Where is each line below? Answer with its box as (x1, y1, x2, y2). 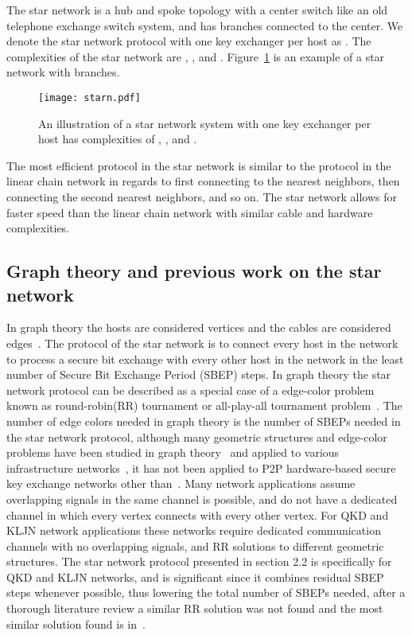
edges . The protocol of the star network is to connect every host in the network (6, 334, 398, 351)
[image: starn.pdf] (38, 92, 141, 103)
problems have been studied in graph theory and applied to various (6, 444, 340, 461)
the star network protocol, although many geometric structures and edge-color (6, 428, 387, 445)
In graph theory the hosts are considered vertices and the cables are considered (6, 319, 391, 336)
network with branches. (6, 64, 120, 80)
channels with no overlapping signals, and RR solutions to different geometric (6, 537, 384, 554)
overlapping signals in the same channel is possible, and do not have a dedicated (6, 490, 398, 507)
